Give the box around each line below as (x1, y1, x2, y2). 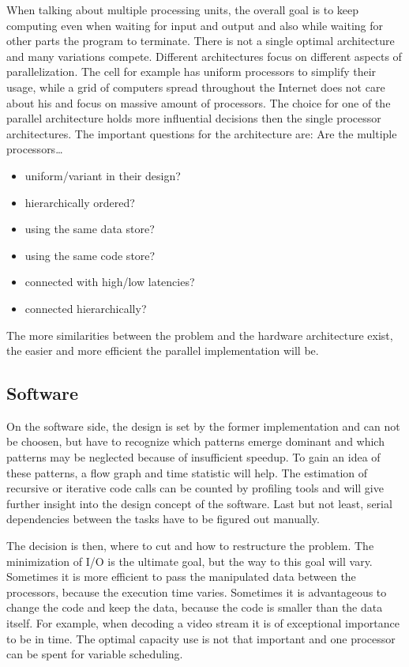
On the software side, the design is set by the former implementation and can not (6, 417, 400, 434)
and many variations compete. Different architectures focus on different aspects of (6, 47, 402, 64)
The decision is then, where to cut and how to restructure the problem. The (6, 537, 374, 554)
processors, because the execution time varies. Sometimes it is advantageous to (6, 583, 387, 600)
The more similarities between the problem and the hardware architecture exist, (6, 326, 393, 343)
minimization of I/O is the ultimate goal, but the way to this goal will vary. (6, 552, 373, 569)
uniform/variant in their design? (24, 167, 181, 183)
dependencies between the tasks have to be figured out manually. (6, 511, 320, 527)
